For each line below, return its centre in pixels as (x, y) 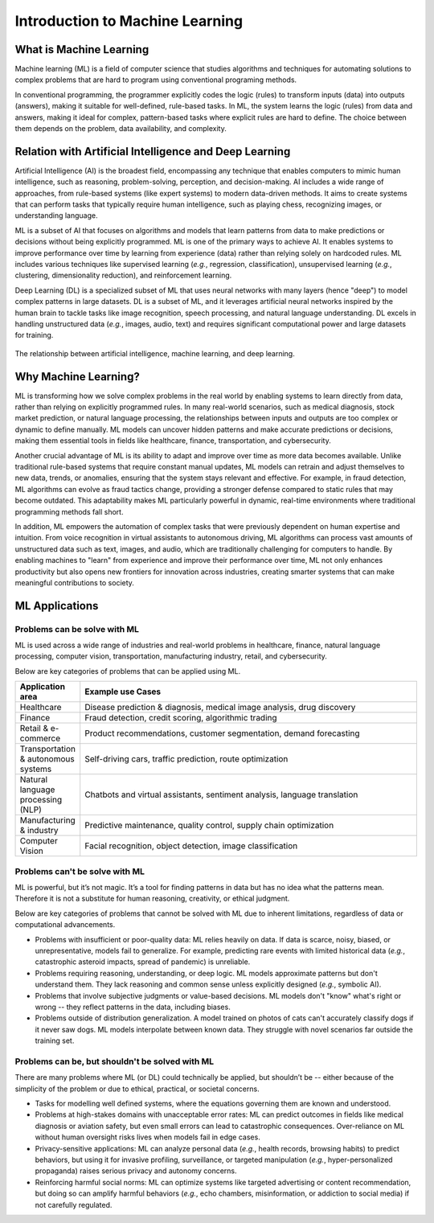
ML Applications (57, 606)
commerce (40, 738)
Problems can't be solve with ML (80, 871)
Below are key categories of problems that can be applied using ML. (128, 671)
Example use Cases (123, 692)
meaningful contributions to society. (74, 582)
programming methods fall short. (69, 511)
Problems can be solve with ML (77, 629)
